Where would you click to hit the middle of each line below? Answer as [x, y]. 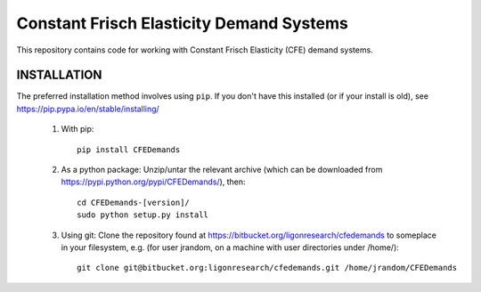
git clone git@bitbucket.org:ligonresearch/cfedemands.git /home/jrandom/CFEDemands [267, 268]
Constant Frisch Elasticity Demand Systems [183, 23]
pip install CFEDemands [129, 150]
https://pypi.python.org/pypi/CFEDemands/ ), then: [153, 182]
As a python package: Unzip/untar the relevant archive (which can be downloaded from [222, 170]
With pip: [77, 129]
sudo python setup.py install [143, 215]
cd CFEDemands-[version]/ [134, 202]
